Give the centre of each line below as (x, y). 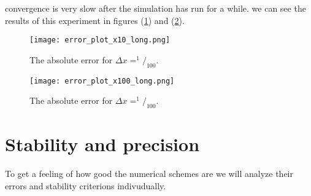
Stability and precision (102, 144)
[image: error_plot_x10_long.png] (100, 40)
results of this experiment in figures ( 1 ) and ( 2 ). (95, 20)
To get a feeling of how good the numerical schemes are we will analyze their (149, 174)
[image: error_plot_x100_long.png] (102, 81)
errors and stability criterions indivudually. (86, 185)
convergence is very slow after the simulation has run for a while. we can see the (155, 8)
